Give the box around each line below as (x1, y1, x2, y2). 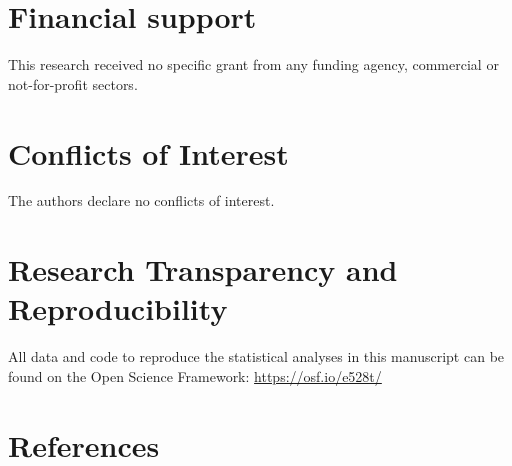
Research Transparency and (8, 249, 398, 290)
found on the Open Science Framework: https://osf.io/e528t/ (8, 365, 382, 386)
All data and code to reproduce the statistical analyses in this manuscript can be (8, 346, 505, 367)
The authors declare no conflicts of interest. (8, 190, 275, 211)
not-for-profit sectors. (8, 73, 138, 94)
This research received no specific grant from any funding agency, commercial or (8, 54, 499, 75)
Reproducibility (8, 288, 228, 329)
